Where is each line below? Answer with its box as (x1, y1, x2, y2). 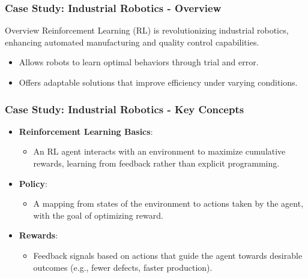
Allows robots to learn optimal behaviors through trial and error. (19, 56, 259, 68)
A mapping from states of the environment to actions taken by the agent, (33, 197, 304, 210)
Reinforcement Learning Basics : (19, 125, 153, 137)
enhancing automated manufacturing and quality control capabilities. (5, 35, 259, 48)
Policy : (19, 177, 47, 189)
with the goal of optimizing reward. (33, 208, 163, 221)
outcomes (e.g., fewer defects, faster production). (33, 261, 213, 273)
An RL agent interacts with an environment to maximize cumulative (33, 145, 286, 158)
